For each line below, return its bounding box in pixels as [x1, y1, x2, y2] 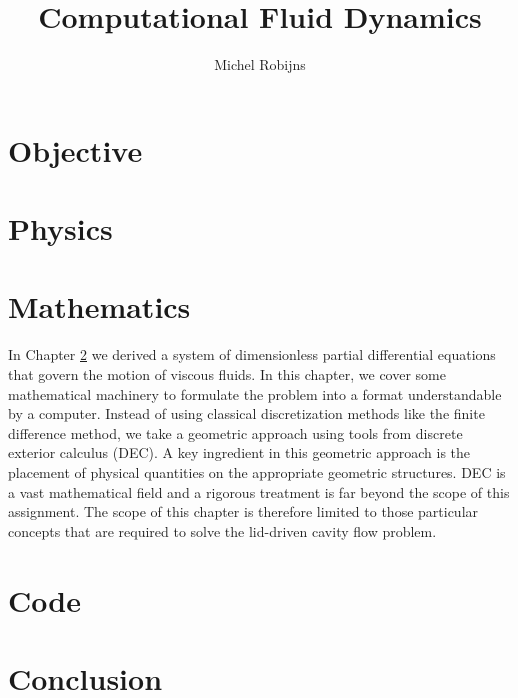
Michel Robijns [214, 54, 306, 75]
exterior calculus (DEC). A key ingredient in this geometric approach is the [8, 442, 471, 463]
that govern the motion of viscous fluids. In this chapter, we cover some [8, 364, 446, 384]
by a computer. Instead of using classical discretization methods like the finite [8, 403, 485, 424]
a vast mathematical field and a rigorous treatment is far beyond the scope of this [8, 481, 510, 502]
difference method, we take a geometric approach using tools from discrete [8, 422, 463, 443]
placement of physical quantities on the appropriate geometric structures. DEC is [8, 461, 506, 482]
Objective [8, 129, 143, 170]
